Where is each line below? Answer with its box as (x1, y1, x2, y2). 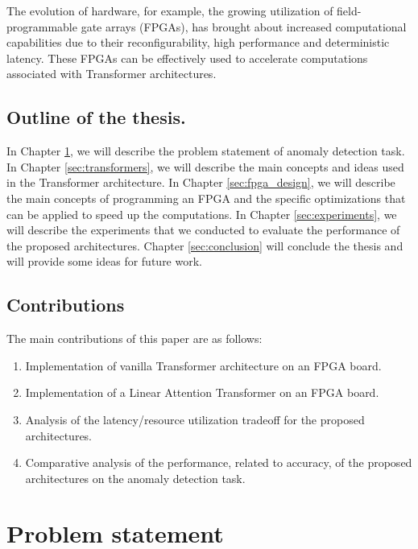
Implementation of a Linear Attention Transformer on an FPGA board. (25, 384, 379, 401)
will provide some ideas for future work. (6, 253, 202, 270)
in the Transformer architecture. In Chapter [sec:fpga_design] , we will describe (6, 174, 395, 191)
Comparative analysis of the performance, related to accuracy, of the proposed (25, 454, 412, 471)
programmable (6, 18, 77, 35)
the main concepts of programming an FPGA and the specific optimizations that (6, 189, 406, 206)
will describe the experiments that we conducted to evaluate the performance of (6, 221, 400, 238)
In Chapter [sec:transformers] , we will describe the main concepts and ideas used (6, 158, 404, 175)
